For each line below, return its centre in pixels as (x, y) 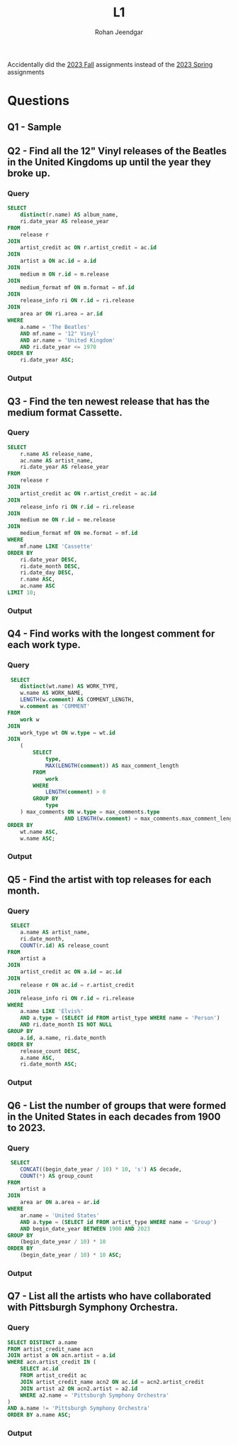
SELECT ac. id (39, 1369)
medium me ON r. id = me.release (68, 520)
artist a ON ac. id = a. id (58, 261)
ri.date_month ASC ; (49, 1064)
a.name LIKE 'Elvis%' (52, 1012)
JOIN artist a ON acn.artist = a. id (61, 1355)
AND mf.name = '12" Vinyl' (60, 334)
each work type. (44, 645)
